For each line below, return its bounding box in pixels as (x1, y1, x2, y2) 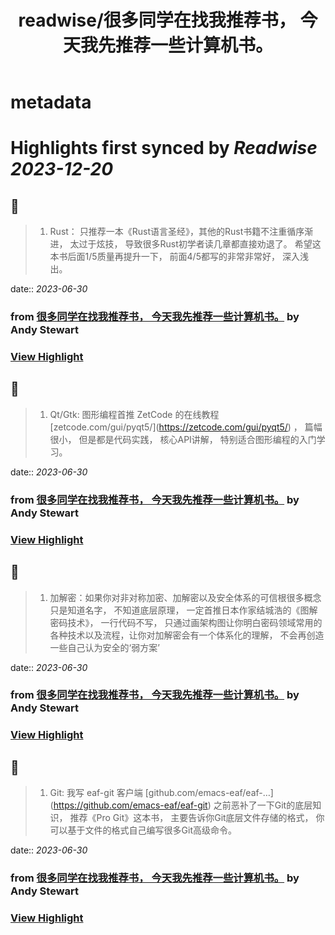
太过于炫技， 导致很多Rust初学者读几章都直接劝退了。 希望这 (69, 238, 322, 250)
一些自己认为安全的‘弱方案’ (49, 641, 160, 653)
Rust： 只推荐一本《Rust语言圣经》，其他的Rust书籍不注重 (49, 226, 288, 238)
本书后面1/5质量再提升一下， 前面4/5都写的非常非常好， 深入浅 (49, 251, 309, 263)
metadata (10, 91, 92, 114)
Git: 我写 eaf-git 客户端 (49, 787, 143, 799)
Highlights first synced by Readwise (10, 137, 318, 160)
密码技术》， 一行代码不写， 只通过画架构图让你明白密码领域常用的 (49, 616, 323, 628)
